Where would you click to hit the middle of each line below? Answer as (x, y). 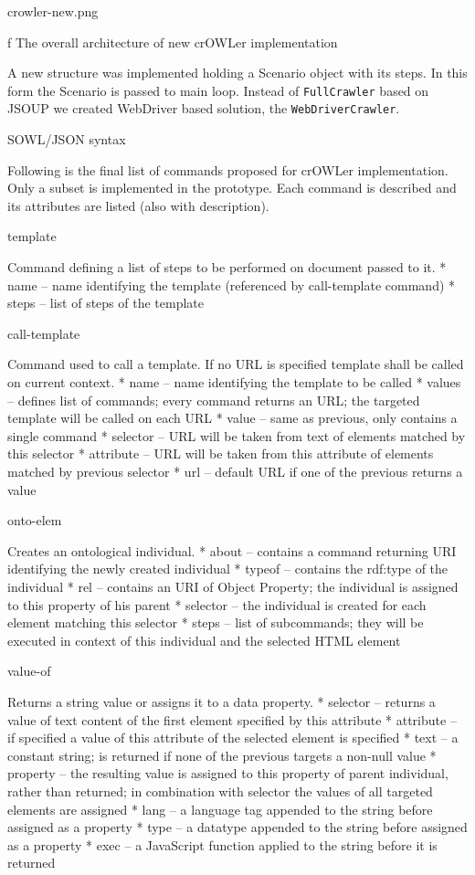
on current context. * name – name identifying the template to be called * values (234, 382)
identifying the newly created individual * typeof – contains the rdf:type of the (228, 569)
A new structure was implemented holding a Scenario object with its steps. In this (237, 73)
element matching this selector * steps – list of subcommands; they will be (216, 622)
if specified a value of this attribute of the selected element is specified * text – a (233, 738)
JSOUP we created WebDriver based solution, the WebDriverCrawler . (204, 108)
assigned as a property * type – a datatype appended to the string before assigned (237, 827)
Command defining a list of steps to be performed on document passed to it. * (227, 267)
